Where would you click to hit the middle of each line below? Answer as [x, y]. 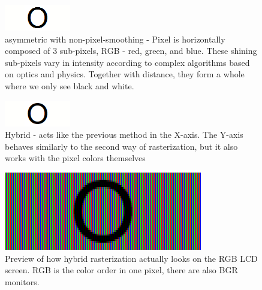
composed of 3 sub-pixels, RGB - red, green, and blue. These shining [131, 51]
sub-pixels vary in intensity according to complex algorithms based [127, 62]
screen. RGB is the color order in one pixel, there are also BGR [121, 270]
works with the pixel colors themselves [75, 158]
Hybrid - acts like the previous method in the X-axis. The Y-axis [124, 135]
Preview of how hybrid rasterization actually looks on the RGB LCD [131, 258]
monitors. [22, 281]
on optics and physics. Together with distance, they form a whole [125, 74]
